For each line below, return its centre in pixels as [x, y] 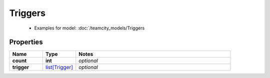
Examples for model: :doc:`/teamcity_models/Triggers [89, 28]
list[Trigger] [59, 67]
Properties [26, 42]
